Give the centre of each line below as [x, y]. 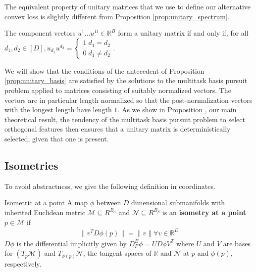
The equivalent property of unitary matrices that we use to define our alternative [128, 6]
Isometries [31, 165]
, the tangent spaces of [117, 253]
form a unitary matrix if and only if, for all [183, 33]
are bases [237, 243]
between [109, 203]
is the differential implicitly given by [72, 243]
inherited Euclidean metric [45, 212]
